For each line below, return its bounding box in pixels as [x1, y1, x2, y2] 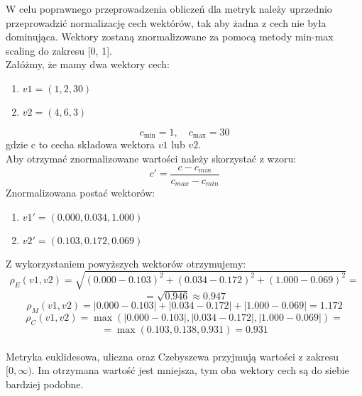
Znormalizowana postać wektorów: [6, 185, 155, 200]
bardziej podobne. [6, 376, 84, 391]
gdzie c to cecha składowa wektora [6, 137, 155, 152]
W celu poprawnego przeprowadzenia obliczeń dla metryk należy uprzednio [6, 1, 332, 16]
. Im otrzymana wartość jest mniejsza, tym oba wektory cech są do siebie [31, 363, 349, 378]
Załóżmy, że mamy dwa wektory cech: [6, 57, 170, 72]
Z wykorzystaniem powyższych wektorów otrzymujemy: [6, 255, 246, 270]
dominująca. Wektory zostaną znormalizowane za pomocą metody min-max [6, 29, 334, 44]
